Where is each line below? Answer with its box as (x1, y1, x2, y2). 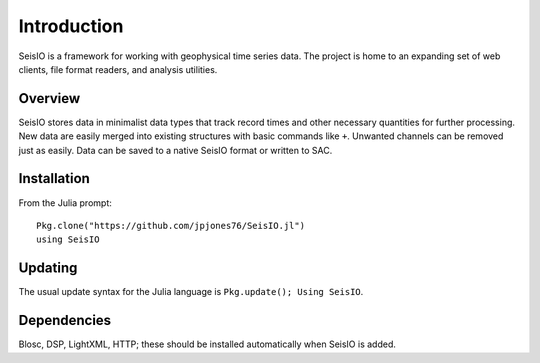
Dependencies (18, 312, 112, 329)
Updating (18, 260, 78, 277)
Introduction (18, 15, 124, 37)
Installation (18, 170, 90, 187)
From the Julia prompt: (18, 196, 112, 209)
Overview (18, 90, 81, 107)
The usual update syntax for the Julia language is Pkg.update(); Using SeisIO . (18, 286, 364, 298)
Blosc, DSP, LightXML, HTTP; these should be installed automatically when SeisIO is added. (18, 338, 397, 350)
